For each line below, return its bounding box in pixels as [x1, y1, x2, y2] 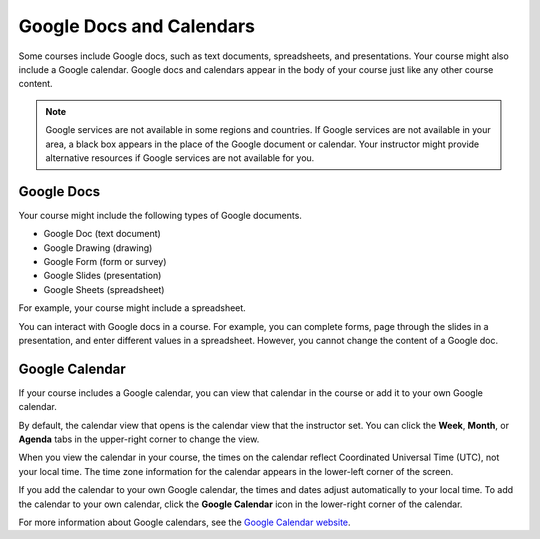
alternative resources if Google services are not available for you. [45, 151, 315, 164]
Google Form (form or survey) [43, 255, 167, 267]
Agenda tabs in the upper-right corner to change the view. [18, 433, 260, 445]
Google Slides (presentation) [43, 270, 162, 282]
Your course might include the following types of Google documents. [18, 209, 302, 221]
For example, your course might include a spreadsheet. [18, 302, 247, 314]
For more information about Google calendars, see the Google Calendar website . [18, 516, 351, 528]
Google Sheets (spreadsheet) [43, 283, 165, 295]
